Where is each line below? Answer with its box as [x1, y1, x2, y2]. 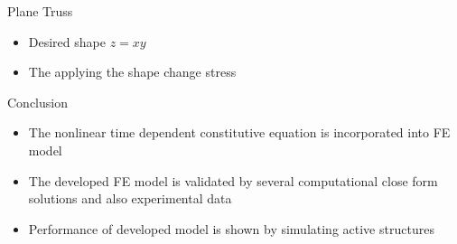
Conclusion [7, 92, 68, 111]
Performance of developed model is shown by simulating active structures [28, 219, 434, 238]
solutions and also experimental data [28, 189, 232, 208]
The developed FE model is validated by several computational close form [28, 171, 438, 190]
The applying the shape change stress [28, 62, 237, 81]
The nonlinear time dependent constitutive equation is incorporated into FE [28, 123, 451, 142]
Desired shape [28, 32, 106, 51]
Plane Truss [7, 2, 73, 20]
